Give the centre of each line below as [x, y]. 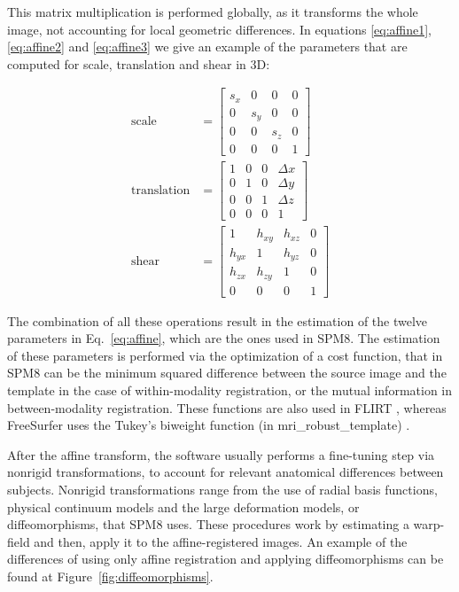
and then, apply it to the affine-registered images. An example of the [221, 541]
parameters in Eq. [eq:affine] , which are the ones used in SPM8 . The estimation [224, 338]
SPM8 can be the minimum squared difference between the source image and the [227, 373]
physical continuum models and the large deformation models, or [183, 506]
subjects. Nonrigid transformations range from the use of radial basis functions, [222, 489]
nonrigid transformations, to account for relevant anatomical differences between [226, 472]
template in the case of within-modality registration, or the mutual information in [230, 389]
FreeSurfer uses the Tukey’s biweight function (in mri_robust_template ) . [209, 425]
